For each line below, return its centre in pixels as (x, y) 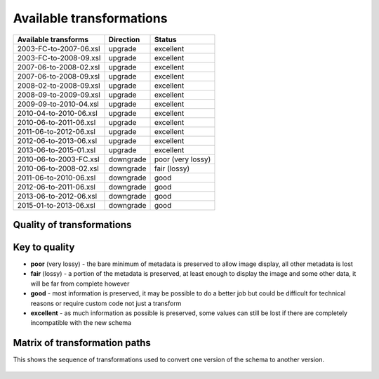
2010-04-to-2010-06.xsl (57, 113)
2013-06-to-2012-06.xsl (57, 196)
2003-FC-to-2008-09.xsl (59, 58)
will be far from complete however (80, 284)
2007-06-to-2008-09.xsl (59, 76)
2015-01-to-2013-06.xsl (56, 205)
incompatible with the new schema (81, 323)
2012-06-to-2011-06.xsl (56, 187)
